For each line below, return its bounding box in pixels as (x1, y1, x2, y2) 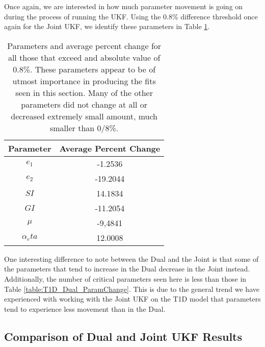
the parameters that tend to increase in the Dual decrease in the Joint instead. (4, 263, 250, 274)
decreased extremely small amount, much (11, 110, 158, 122)
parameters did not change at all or (21, 98, 148, 110)
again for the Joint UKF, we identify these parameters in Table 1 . (4, 21, 210, 32)
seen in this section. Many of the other (15, 86, 153, 98)
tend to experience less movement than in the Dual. (4, 303, 166, 314)
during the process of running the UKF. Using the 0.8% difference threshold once (4, 11, 258, 21)
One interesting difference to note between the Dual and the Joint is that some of (4, 253, 259, 264)
